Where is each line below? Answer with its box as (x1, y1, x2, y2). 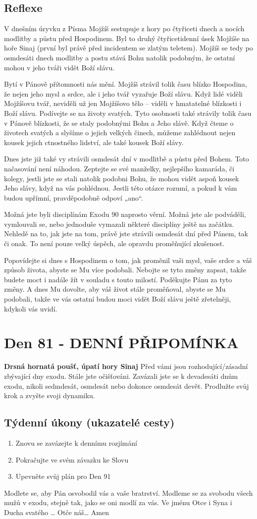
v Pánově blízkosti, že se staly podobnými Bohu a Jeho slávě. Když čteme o (4, 117, 234, 128)
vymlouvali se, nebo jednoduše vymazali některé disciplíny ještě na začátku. (4, 218, 234, 229)
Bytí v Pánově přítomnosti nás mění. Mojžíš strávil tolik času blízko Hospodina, (4, 79, 247, 89)
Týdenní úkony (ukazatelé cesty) (4, 415, 175, 430)
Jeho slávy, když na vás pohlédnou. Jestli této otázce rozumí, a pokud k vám (4, 183, 237, 193)
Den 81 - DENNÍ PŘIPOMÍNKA (4, 332, 239, 353)
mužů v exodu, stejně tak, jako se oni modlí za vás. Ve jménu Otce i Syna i (4, 497, 232, 508)
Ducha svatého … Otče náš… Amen (4, 507, 109, 517)
